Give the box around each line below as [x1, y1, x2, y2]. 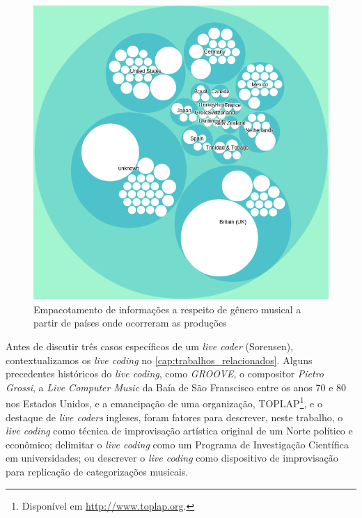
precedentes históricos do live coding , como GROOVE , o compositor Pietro [6, 366, 324, 381]
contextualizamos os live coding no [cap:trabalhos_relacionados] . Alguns [6, 352, 313, 367]
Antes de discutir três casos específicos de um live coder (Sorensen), [6, 338, 294, 353]
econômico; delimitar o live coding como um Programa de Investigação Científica [6, 437, 349, 451]
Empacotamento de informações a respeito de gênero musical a [33, 301, 301, 316]
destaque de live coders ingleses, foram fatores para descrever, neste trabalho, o [6, 409, 343, 424]
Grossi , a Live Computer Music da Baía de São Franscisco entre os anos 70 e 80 [6, 379, 347, 394]
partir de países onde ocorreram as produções [33, 315, 227, 330]
